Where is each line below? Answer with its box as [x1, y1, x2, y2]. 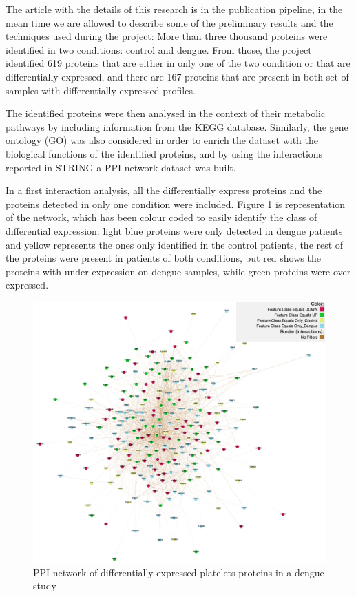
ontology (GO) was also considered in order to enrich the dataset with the [6, 133, 318, 147]
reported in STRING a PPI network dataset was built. [6, 160, 236, 174]
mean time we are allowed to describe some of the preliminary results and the [6, 15, 333, 30]
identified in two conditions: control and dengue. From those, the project [6, 42, 312, 56]
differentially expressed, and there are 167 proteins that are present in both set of [6, 69, 349, 83]
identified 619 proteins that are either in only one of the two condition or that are [6, 56, 350, 70]
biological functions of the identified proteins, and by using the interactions [6, 146, 323, 160]
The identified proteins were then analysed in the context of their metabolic [6, 106, 326, 121]
